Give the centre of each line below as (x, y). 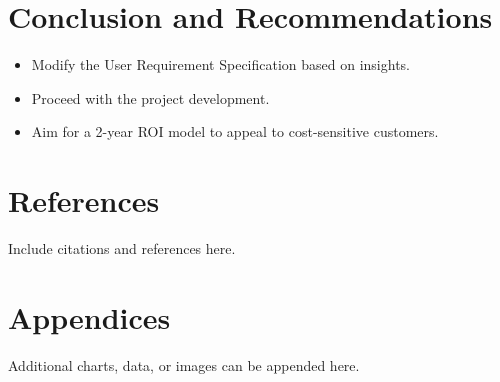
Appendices (89, 316)
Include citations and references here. (122, 248)
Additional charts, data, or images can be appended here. (184, 364)
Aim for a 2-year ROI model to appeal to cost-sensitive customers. (235, 131)
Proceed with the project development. (150, 97)
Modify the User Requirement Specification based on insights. (221, 64)
